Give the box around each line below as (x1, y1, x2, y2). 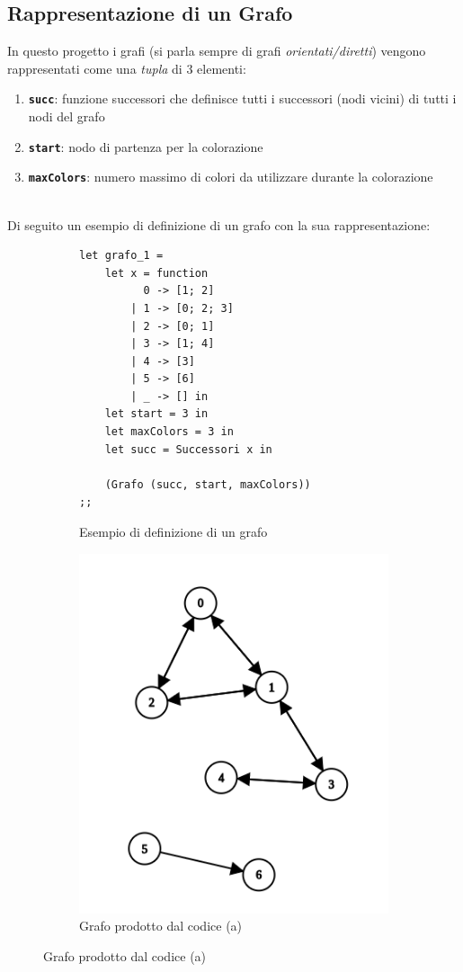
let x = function (104, 266, 209, 280)
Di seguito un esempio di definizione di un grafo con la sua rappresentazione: (7, 215, 431, 234)
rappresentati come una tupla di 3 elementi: (7, 58, 246, 77)
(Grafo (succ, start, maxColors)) (104, 477, 311, 491)
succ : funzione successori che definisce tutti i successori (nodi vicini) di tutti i (28, 89, 457, 108)
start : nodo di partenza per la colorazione (28, 137, 263, 156)
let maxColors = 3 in (104, 425, 234, 439)
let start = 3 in (104, 407, 209, 421)
